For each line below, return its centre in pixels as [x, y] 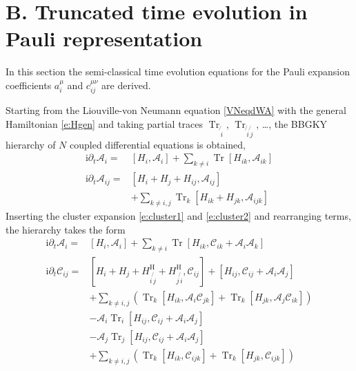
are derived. [126, 85]
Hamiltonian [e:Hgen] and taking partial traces [105, 123]
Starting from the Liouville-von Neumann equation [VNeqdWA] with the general [176, 110]
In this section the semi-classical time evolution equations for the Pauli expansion [178, 72]
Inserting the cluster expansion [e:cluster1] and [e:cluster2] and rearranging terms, [178, 215]
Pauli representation [104, 38]
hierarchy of [31, 144]
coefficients [29, 85]
